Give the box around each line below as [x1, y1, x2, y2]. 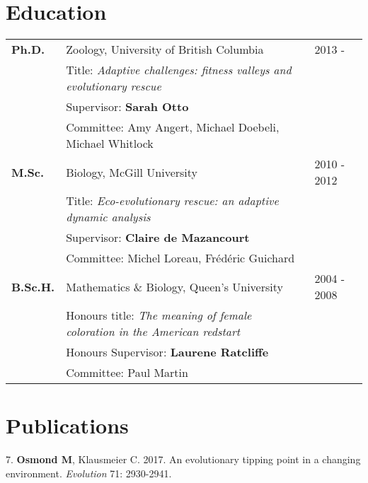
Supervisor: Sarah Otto [66, 98, 189, 115]
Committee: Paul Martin [66, 364, 188, 381]
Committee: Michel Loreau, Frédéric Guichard [66, 250, 295, 267]
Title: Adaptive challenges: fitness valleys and [66, 62, 292, 78]
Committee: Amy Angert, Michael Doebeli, [66, 119, 280, 136]
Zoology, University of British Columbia [66, 41, 264, 58]
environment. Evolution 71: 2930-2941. [6, 465, 172, 480]
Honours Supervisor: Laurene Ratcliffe [66, 344, 269, 361]
